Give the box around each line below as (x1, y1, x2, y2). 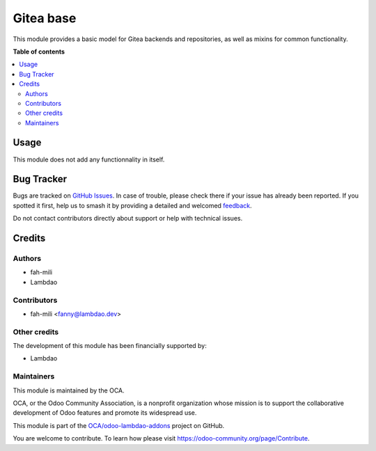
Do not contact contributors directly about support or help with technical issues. (13, 214, 243, 223)
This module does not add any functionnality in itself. (13, 155, 165, 164)
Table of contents (13, 47, 65, 56)
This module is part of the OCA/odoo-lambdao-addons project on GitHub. (13, 421, 225, 429)
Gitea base (13, 10, 77, 26)
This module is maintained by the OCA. (13, 386, 125, 395)
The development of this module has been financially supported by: (13, 342, 207, 350)
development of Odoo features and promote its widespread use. (13, 409, 197, 417)
